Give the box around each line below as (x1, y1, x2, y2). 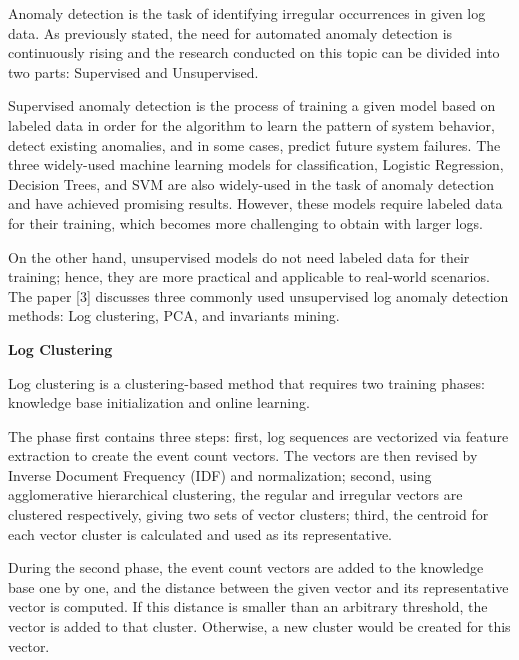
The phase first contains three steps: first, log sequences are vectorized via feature (8, 425, 509, 446)
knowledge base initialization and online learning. (8, 392, 310, 413)
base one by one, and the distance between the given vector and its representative (8, 576, 509, 597)
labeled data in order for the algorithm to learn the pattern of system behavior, (8, 114, 495, 135)
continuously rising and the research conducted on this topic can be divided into (8, 42, 500, 63)
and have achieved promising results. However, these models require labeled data (8, 193, 503, 214)
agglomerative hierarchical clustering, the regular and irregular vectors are (8, 484, 463, 505)
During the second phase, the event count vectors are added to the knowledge (8, 557, 484, 578)
